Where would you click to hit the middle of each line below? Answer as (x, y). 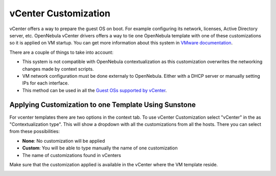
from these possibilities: (34, 131)
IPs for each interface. (45, 83)
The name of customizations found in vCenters (72, 155)
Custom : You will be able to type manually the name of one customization (100, 148)
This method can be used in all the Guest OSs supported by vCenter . (95, 90)
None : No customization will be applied (64, 141)
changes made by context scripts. (58, 69)
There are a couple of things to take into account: (61, 52)
